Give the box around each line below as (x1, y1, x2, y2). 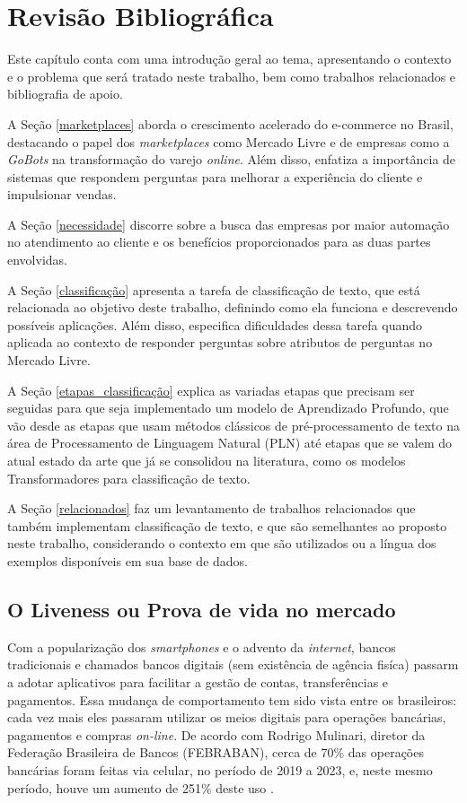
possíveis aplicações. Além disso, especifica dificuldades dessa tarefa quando (7, 315, 422, 334)
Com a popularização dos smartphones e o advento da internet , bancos (7, 637, 396, 656)
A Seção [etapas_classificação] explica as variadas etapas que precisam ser (7, 380, 415, 399)
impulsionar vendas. (7, 185, 117, 204)
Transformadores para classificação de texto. (7, 468, 251, 487)
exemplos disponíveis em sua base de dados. (7, 551, 248, 570)
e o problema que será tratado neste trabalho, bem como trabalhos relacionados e (7, 66, 456, 85)
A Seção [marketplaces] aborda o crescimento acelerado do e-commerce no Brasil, (7, 114, 454, 133)
